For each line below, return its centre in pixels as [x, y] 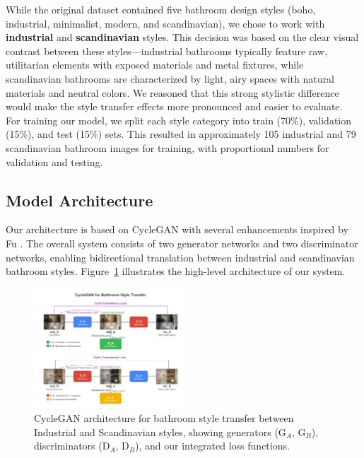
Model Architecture [80, 200]
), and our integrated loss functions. [212, 446]
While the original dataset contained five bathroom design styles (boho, [161, 9]
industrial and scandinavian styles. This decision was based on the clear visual [182, 37]
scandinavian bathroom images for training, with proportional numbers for [168, 147]
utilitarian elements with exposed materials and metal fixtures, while [155, 65]
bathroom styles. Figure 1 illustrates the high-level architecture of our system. [176, 271]
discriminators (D [72, 446]
